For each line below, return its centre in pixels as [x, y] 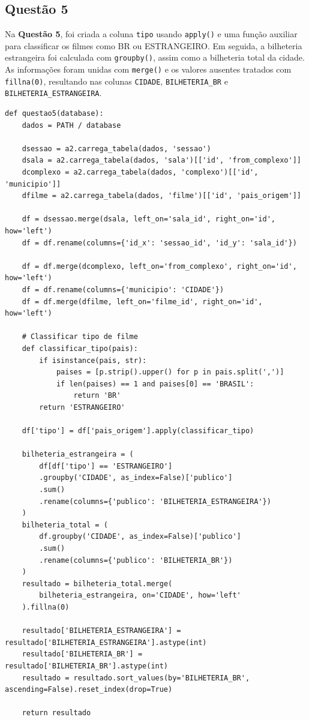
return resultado [56, 713]
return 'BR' [97, 396]
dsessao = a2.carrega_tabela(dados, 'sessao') [116, 148]
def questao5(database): [54, 114]
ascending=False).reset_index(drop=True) [89, 690]
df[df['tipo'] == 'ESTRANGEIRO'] [106, 466]
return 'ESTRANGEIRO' [82, 407]
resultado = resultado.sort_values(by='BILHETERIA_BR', [136, 678]
